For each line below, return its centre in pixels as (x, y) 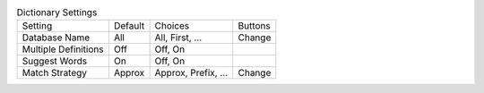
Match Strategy (55, 73)
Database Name (56, 38)
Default (129, 26)
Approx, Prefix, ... (191, 73)
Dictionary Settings (57, 13)
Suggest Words (55, 61)
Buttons (254, 26)
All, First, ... (178, 38)
